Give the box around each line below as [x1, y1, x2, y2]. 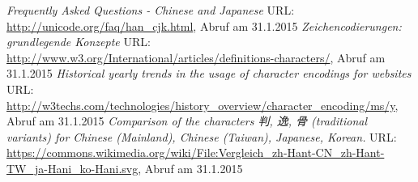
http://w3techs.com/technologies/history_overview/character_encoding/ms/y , [6, 96, 399, 113]
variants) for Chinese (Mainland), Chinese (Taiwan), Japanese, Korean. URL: [6, 128, 397, 145]
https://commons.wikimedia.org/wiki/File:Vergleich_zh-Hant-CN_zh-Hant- [6, 144, 385, 161]
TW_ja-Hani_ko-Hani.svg [6, 159, 139, 176]
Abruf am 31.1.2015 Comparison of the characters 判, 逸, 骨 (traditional [6, 112, 367, 129]
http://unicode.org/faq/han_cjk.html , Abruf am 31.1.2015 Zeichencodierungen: [6, 17, 402, 34]
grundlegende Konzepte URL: [6, 33, 151, 50]
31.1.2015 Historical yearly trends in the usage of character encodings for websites [6, 65, 412, 82]
